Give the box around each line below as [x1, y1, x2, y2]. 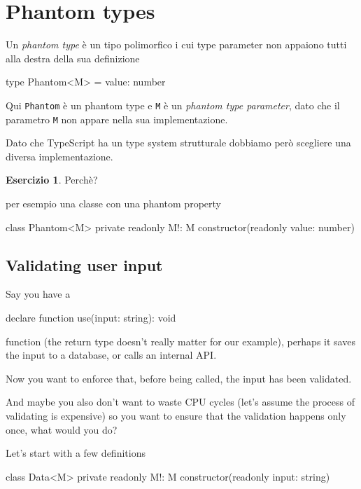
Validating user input [6, 254, 163, 275]
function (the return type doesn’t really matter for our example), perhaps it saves [6, 333, 355, 348]
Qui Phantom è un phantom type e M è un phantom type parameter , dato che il [6, 97, 340, 112]
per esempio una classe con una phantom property [6, 196, 221, 210]
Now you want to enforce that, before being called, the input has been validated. [6, 371, 352, 385]
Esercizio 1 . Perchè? [6, 172, 98, 187]
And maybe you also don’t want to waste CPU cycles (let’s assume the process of [6, 394, 355, 409]
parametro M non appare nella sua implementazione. [6, 111, 228, 126]
